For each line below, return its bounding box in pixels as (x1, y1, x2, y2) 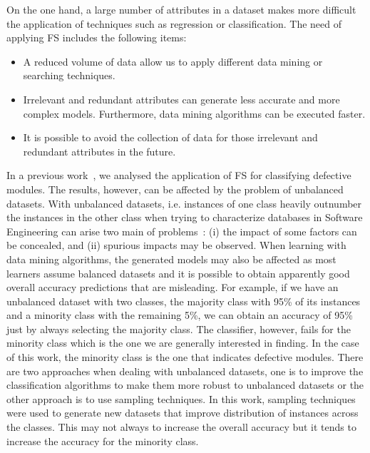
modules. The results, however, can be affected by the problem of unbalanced (6, 181, 344, 196)
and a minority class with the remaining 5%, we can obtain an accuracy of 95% (6, 307, 353, 322)
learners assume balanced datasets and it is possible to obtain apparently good (6, 265, 350, 280)
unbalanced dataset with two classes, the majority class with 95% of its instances (6, 293, 361, 308)
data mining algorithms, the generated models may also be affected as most (6, 251, 336, 266)
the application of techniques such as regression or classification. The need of (6, 16, 342, 31)
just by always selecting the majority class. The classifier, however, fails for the (6, 321, 351, 336)
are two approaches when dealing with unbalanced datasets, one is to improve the (6, 363, 364, 378)
